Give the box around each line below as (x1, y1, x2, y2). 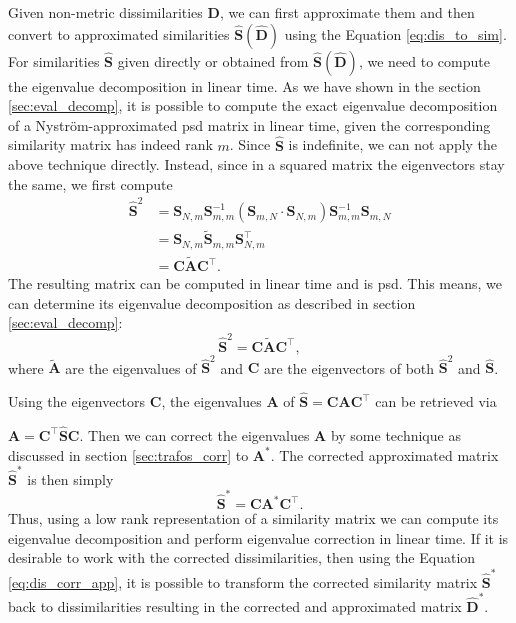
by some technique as (330, 424, 461, 445)
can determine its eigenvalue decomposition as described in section (8, 292, 416, 313)
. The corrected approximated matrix (270, 444, 499, 465)
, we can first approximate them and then (219, 2, 475, 22)
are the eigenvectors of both (263, 357, 435, 378)
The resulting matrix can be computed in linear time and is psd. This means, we (8, 273, 502, 294)
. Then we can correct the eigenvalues (79, 424, 310, 445)
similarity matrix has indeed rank (8, 134, 213, 155)
